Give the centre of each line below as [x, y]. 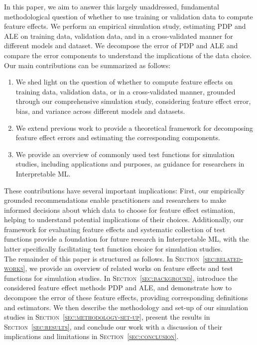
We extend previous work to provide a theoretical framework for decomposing [134, 128]
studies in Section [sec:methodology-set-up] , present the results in [107, 317]
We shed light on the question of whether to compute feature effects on [124, 82]
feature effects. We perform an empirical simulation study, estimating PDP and [125, 26]
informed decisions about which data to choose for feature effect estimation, [120, 210]
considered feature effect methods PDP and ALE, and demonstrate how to [118, 288]
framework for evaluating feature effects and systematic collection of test [115, 229]
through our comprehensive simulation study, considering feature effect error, [133, 101]
